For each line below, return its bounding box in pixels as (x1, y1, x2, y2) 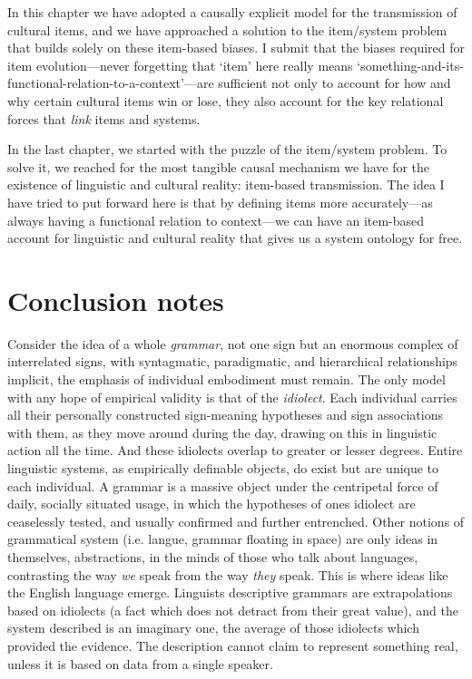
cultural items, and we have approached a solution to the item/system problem (7, 20, 447, 39)
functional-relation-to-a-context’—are (7, 73, 214, 92)
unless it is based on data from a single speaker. (7, 654, 273, 673)
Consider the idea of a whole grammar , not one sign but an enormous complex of (7, 334, 458, 353)
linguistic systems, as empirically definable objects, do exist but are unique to (7, 459, 439, 477)
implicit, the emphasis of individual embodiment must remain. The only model (7, 370, 446, 389)
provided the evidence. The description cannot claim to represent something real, (7, 635, 458, 655)
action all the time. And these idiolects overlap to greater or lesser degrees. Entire (7, 441, 463, 460)
